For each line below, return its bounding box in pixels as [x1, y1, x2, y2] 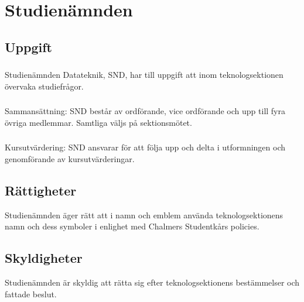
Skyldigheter [5, 249, 83, 267]
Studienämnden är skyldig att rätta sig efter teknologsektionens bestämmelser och [5, 276, 300, 289]
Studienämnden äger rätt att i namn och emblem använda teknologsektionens [5, 208, 283, 221]
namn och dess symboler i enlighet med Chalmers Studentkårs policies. [5, 220, 259, 232]
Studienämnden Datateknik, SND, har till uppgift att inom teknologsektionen [5, 68, 283, 81]
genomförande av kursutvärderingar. [5, 152, 135, 164]
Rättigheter [5, 181, 77, 199]
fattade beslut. [5, 287, 57, 300]
